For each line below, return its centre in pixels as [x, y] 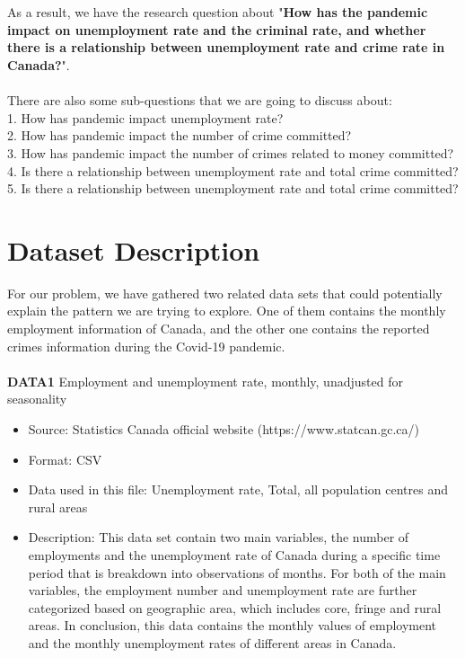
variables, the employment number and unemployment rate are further [223, 590]
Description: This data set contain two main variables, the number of [219, 537]
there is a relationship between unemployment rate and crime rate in [226, 47]
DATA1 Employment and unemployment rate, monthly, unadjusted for [205, 381]
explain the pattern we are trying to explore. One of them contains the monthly [227, 311]
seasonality [37, 399]
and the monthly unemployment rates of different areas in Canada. [212, 642]
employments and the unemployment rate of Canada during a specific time [234, 554]
